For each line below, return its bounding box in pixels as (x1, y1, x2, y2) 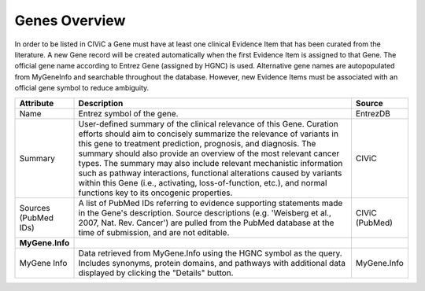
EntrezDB (355, 108, 391, 119)
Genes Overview (14, 12, 126, 29)
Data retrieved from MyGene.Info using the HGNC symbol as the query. (78, 248, 342, 259)
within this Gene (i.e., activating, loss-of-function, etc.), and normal (78, 177, 327, 188)
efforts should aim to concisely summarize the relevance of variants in (78, 128, 338, 139)
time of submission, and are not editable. (78, 227, 230, 238)
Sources (19, 202, 50, 213)
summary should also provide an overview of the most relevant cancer (78, 148, 340, 159)
